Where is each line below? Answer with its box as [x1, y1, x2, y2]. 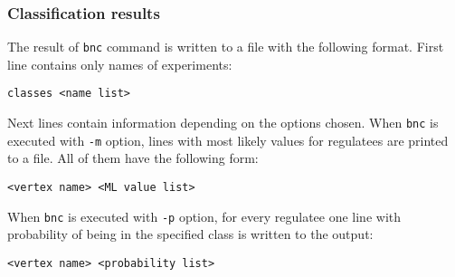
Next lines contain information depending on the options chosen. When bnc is [7, 113, 439, 132]
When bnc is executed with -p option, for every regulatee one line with [7, 206, 402, 225]
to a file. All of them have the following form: [7, 148, 259, 167]
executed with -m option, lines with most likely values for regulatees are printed [7, 130, 449, 149]
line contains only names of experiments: [7, 54, 232, 73]
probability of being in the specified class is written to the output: [7, 224, 374, 244]
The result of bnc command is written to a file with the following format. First [7, 37, 444, 56]
